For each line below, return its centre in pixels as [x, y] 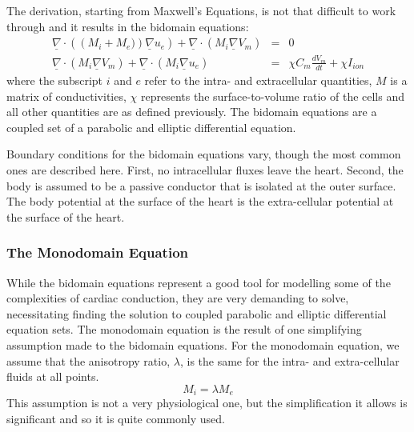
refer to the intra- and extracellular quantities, [258, 80]
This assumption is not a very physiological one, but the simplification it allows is [207, 403]
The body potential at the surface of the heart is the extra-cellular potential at [200, 201]
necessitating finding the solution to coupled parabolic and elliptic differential [197, 313]
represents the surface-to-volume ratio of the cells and [272, 96]
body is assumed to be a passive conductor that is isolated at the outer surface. [201, 185]
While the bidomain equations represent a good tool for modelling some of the [199, 282]
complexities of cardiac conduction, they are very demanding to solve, [178, 298]
